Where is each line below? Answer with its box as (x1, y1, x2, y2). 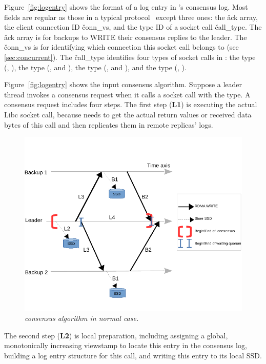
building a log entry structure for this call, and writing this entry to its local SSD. (4, 350, 262, 360)
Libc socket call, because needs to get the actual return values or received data (4, 109, 252, 119)
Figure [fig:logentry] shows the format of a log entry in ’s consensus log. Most (4, 2, 248, 12)
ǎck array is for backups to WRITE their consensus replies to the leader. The (4, 31, 247, 42)
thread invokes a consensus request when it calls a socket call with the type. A (4, 89, 251, 99)
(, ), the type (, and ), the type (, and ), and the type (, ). (4, 62, 187, 72)
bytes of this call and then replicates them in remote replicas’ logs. (4, 119, 213, 130)
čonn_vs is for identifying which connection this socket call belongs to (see (4, 42, 239, 52)
